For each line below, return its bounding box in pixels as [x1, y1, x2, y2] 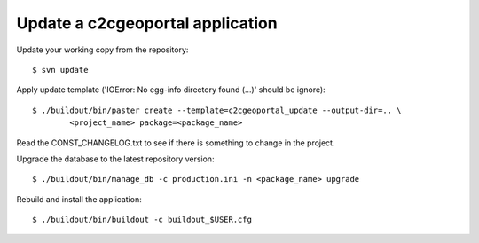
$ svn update [32, 65, 89, 74]
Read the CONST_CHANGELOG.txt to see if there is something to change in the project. [16, 137, 335, 148]
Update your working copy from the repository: [16, 44, 189, 55]
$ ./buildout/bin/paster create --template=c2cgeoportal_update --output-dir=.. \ [32, 105, 402, 115]
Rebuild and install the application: [16, 193, 142, 204]
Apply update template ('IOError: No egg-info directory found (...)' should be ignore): [16, 84, 326, 95]
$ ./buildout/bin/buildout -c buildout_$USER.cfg [32, 215, 253, 225]
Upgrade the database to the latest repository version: [16, 153, 215, 164]
